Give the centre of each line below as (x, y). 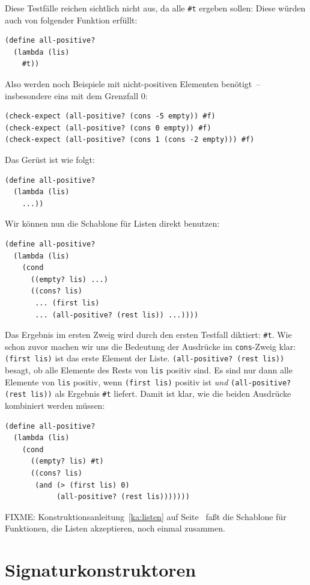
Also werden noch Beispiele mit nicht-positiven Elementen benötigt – (133, 84)
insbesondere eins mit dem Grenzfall (72, 95)
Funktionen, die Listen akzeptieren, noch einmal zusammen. (115, 528)
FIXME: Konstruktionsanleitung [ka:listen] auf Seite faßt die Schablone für (146, 516)
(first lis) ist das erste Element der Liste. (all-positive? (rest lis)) (145, 358)
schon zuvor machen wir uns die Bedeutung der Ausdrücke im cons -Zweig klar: (150, 346)
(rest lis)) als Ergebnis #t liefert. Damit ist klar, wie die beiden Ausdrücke (148, 394)
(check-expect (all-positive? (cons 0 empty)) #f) (108, 128)
